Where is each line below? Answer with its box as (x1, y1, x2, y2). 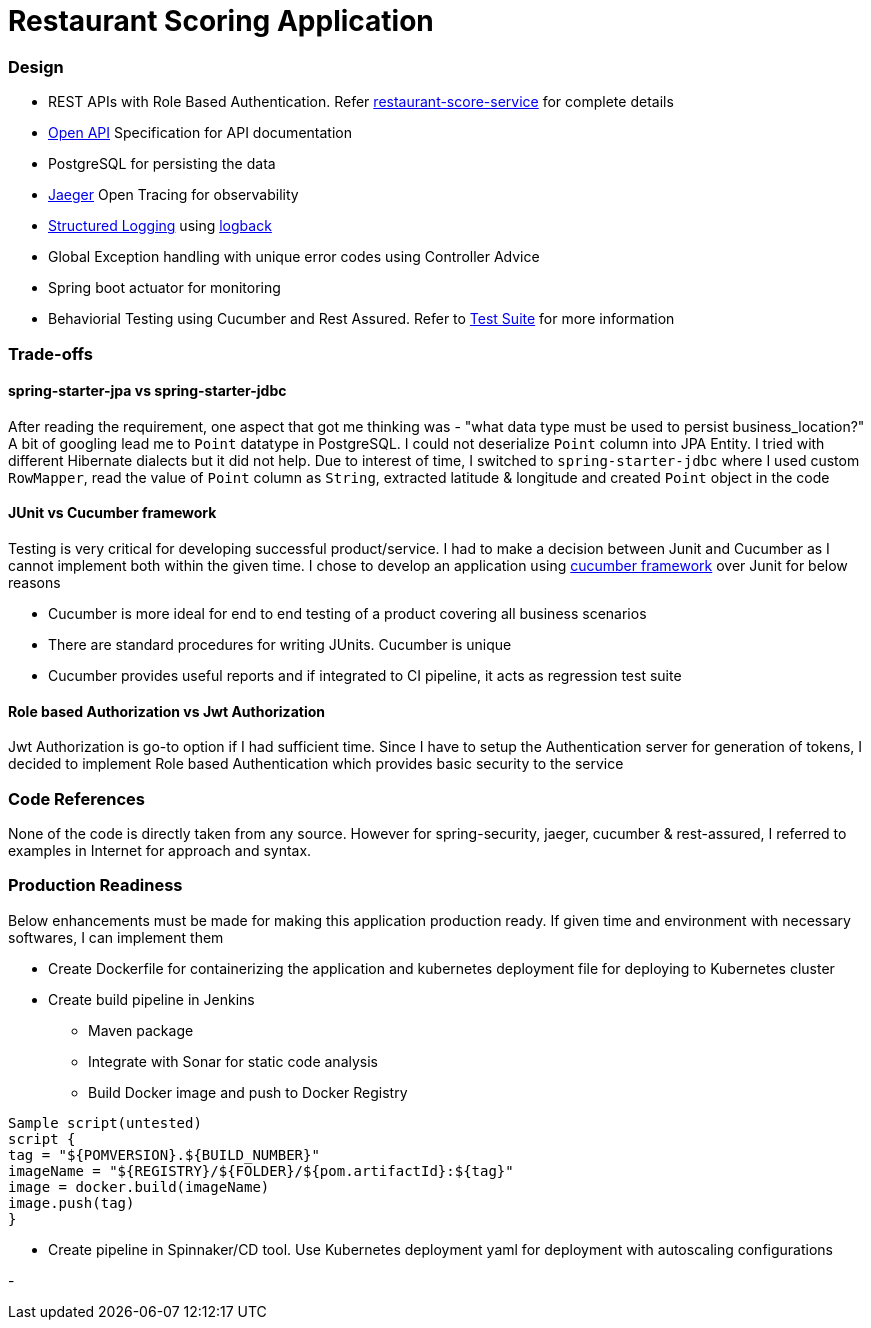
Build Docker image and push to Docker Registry (88, 1083, 408, 1101)
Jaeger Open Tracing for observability (48, 186, 299, 204)
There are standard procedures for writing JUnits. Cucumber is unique (48, 635, 512, 653)
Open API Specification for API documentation (48, 124, 352, 142)
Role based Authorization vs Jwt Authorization (8, 702, 325, 720)
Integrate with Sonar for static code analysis (88, 1052, 378, 1070)
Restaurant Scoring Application (8, 4, 434, 38)
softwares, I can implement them (8, 928, 224, 946)
